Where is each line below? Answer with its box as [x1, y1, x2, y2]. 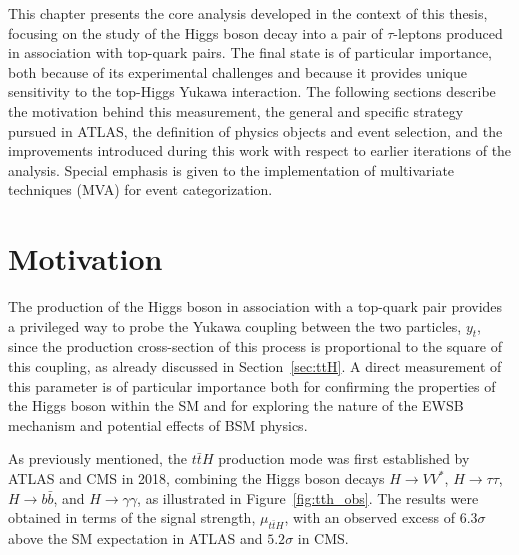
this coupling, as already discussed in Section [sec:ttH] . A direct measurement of [8, 356, 502, 377]
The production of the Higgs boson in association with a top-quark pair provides [8, 296, 503, 317]
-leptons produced [393, 22, 503, 43]
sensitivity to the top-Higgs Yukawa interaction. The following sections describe [8, 81, 496, 102]
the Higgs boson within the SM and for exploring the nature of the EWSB [8, 395, 464, 416]
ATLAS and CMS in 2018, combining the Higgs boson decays [8, 468, 385, 489]
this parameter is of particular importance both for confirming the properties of [8, 375, 496, 396]
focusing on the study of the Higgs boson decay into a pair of [8, 22, 383, 43]
